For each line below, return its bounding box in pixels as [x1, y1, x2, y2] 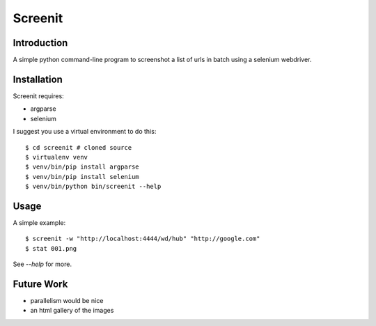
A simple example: [13, 219, 66, 226]
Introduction [13, 37, 68, 49]
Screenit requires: [13, 91, 64, 100]
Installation [13, 73, 63, 85]
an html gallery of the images [30, 306, 114, 315]
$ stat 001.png [25, 244, 77, 252]
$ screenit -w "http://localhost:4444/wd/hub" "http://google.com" [25, 235, 260, 243]
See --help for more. [13, 260, 72, 268]
